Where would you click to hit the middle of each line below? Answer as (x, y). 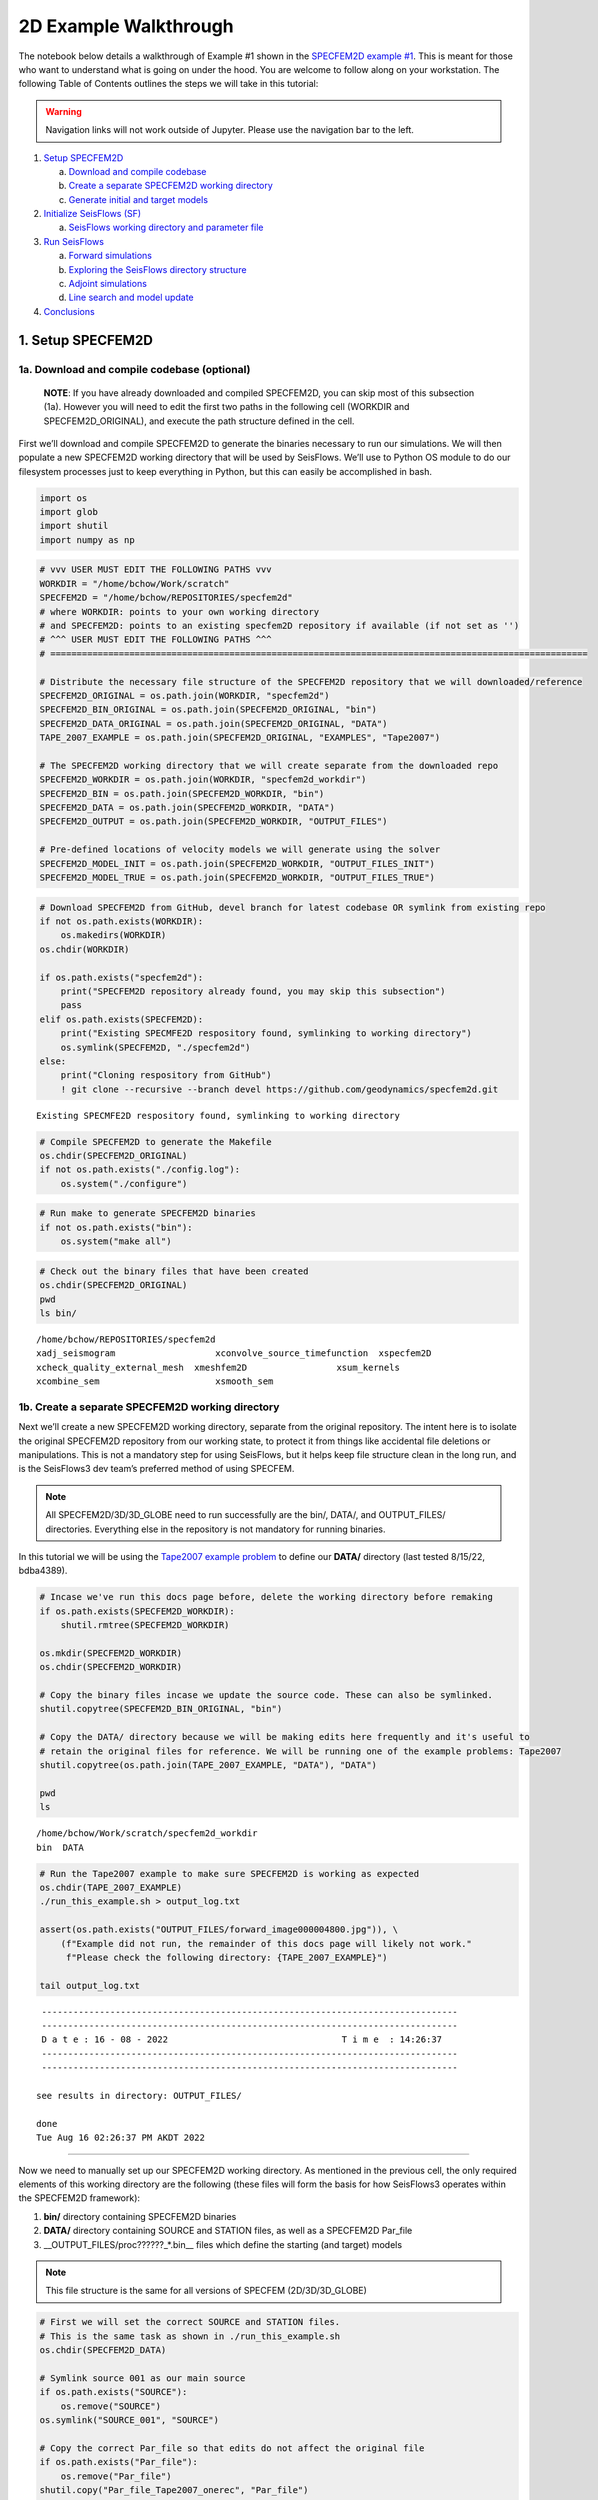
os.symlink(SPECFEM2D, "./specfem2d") (155, 1047)
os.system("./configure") (124, 1183)
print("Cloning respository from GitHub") (166, 1075)
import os (63, 498)
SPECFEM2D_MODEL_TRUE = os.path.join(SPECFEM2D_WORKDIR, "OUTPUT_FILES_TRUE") (237, 878)
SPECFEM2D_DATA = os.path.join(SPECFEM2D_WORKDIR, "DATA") (187, 808)
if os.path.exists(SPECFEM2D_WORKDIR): (137, 1611)
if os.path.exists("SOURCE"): (113, 2392)
